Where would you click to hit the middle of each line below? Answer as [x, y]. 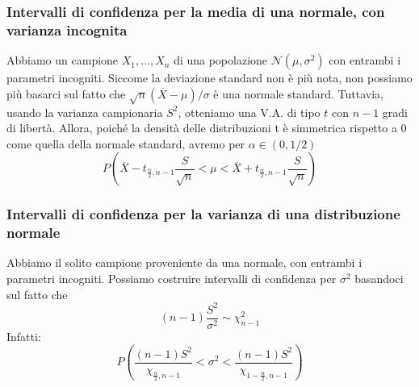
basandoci [379, 279]
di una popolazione [221, 60]
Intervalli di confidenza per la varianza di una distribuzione [203, 214]
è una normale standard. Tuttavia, [298, 93]
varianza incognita [67, 29]
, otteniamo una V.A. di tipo [249, 112]
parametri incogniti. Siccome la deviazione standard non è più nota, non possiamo [209, 78]
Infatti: [24, 336]
